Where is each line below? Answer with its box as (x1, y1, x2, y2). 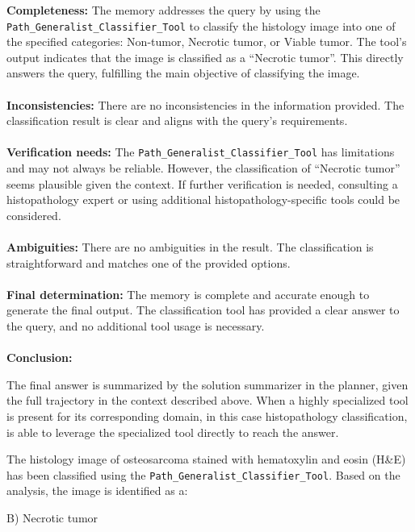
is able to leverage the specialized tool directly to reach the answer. (6, 423, 339, 440)
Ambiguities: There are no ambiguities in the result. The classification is (6, 239, 374, 256)
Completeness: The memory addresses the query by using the (6, 2, 321, 18)
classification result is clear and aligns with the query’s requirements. (6, 112, 348, 129)
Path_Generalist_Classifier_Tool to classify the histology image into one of (6, 17, 396, 34)
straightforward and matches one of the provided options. (6, 254, 291, 271)
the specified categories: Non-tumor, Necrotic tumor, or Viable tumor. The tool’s (6, 33, 407, 50)
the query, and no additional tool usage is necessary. (6, 318, 265, 334)
